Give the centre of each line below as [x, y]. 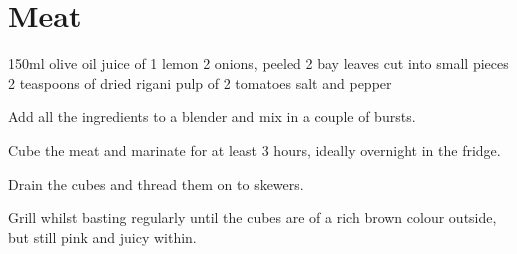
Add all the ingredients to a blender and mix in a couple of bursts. [212, 116]
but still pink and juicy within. [102, 236]
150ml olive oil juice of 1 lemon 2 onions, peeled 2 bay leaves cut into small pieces [258, 63]
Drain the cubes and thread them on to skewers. [156, 183]
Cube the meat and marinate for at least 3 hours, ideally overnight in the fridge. [254, 149]
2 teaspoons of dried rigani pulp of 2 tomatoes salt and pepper [200, 82]
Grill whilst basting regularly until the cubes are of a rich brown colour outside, [252, 217]
